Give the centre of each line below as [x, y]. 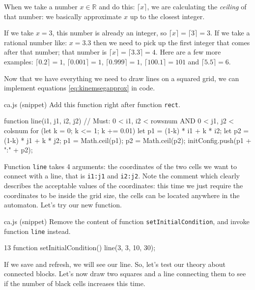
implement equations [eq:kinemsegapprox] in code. [80, 88]
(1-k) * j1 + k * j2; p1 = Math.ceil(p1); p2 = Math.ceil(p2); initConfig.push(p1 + [128, 140]
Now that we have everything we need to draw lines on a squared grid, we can [122, 78]
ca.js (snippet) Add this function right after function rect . [92, 104]
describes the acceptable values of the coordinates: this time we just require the [124, 186]
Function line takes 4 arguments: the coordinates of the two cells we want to [121, 166]
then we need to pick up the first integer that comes [171, 42]
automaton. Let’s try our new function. [63, 205]
